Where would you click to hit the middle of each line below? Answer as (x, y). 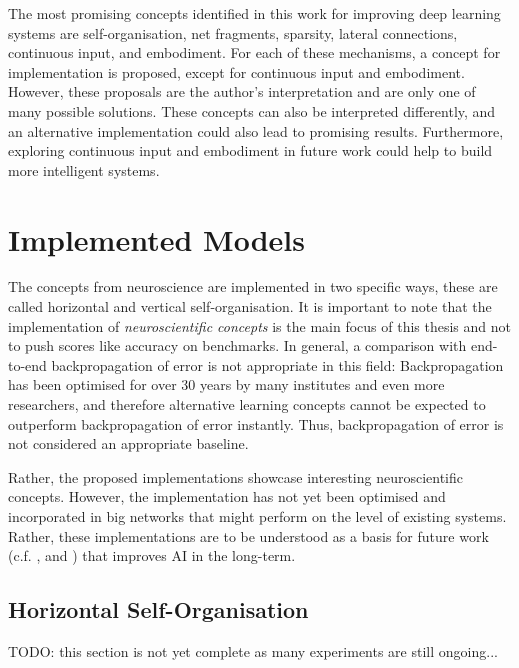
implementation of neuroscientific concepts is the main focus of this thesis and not (259, 325)
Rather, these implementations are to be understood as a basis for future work (248, 535)
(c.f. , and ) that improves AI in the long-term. (152, 555)
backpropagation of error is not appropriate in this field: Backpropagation (277, 364)
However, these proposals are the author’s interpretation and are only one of (242, 91)
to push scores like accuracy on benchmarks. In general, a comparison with (237, 345)
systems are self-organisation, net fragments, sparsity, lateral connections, (233, 32)
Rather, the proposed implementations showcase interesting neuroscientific (236, 476)
